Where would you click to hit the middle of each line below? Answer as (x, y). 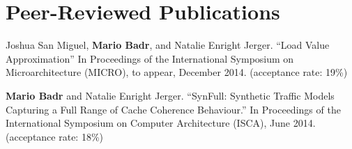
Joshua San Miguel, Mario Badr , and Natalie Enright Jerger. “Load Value (168, 45)
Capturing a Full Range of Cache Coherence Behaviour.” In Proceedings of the (173, 109)
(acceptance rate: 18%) (55, 136)
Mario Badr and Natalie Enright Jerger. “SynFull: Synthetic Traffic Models (170, 95)
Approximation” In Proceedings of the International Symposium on (150, 58)
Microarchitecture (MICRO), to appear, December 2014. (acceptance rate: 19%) (177, 72)
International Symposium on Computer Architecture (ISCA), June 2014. (161, 123)
